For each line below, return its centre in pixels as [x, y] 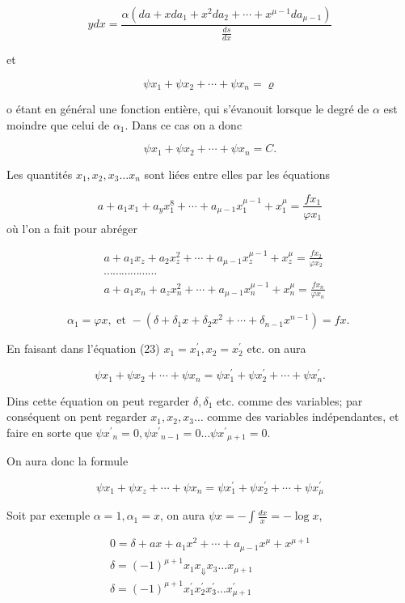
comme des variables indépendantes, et [303, 416]
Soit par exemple [49, 515]
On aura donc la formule [67, 461]
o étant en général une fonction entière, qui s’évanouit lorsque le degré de [188, 109]
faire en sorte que [49, 432]
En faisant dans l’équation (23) [83, 348]
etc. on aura [276, 348]
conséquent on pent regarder [77, 416]
